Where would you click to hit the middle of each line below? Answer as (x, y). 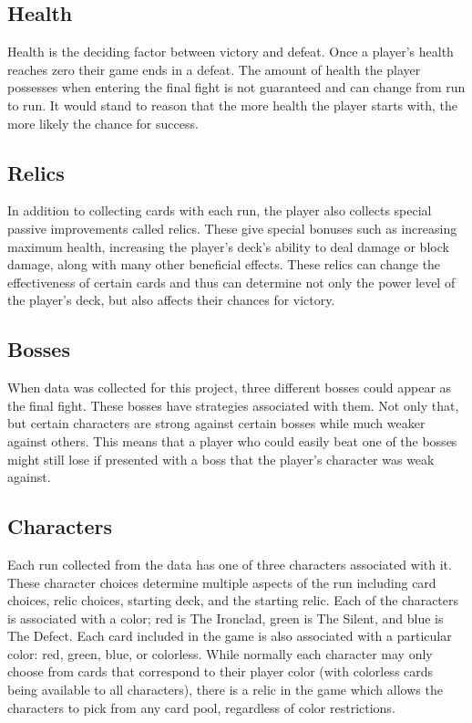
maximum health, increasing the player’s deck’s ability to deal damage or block (228, 246)
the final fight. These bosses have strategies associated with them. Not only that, (233, 405)
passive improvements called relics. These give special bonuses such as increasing (232, 228)
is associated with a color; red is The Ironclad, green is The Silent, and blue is (226, 618)
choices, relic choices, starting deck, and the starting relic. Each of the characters (233, 600)
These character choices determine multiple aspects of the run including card (222, 582)
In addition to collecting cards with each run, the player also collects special (220, 210)
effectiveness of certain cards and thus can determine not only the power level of (231, 282)
